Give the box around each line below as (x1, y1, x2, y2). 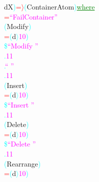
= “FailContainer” (4, 11, 58, 21)
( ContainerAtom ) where (24, 1, 95, 11)
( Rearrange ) (4, 158, 41, 168)
